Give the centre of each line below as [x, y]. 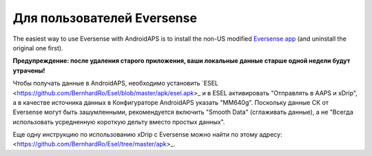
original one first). [38, 48]
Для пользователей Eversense [105, 18]
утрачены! [29, 70]
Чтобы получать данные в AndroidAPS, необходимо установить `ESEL [116, 84]
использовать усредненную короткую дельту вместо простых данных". [119, 121]
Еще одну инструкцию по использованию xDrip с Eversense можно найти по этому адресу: [147, 135]
